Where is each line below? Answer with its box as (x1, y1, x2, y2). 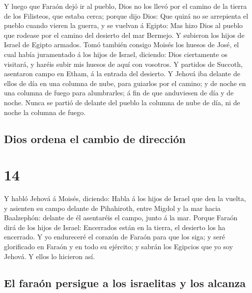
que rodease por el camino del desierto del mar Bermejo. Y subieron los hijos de (4, 29, 245, 40)
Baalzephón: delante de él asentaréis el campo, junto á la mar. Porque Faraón (4, 212, 238, 223)
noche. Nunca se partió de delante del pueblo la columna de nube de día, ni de (4, 97, 240, 107)
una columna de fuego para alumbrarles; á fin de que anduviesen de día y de (4, 88, 234, 98)
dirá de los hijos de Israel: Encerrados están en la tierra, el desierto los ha (4, 222, 225, 232)
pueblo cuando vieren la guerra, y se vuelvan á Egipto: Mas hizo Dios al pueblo (4, 20, 243, 30)
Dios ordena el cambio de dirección (4, 131, 186, 146)
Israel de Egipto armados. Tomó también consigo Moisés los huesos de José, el (4, 39, 239, 50)
